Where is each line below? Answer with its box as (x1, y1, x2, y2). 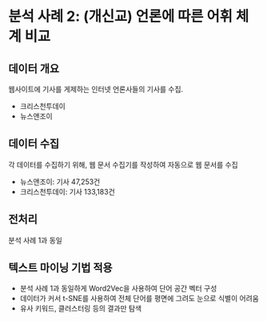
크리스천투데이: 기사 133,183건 (19, 187, 116, 196)
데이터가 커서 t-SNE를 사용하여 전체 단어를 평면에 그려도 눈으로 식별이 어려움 (19, 294, 260, 303)
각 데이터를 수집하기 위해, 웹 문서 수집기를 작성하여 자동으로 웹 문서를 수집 (8, 159, 238, 169)
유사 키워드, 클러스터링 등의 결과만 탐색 (19, 303, 142, 313)
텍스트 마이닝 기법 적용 (8, 261, 114, 275)
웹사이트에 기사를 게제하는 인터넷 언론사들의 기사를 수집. (8, 85, 184, 94)
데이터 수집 (8, 137, 60, 150)
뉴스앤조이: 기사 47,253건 (19, 177, 101, 187)
